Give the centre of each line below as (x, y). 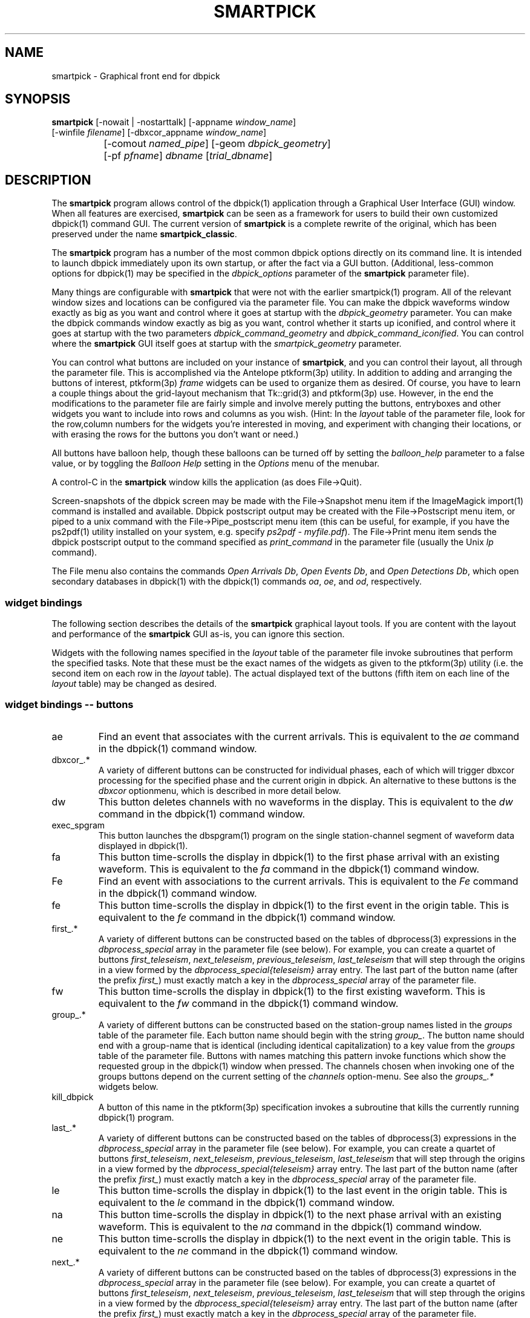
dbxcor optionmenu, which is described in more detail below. (220, 790)
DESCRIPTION (48, 180)
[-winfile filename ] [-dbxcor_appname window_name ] (159, 133)
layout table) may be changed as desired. (134, 684)
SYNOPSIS (38, 99)
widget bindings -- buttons (69, 705)
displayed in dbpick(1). (143, 845)
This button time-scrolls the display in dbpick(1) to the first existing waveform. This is (292, 991)
